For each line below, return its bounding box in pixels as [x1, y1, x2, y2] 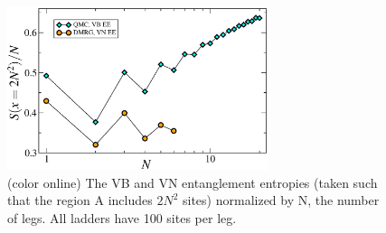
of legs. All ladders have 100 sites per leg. [7, 209, 237, 228]
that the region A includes [7, 191, 153, 210]
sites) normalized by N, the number [183, 191, 380, 210]
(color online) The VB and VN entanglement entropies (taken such [7, 172, 378, 191]
